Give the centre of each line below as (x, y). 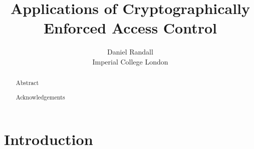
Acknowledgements (40, 97)
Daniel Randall (130, 52)
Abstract (27, 83)
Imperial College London (130, 61)
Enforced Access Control (130, 28)
